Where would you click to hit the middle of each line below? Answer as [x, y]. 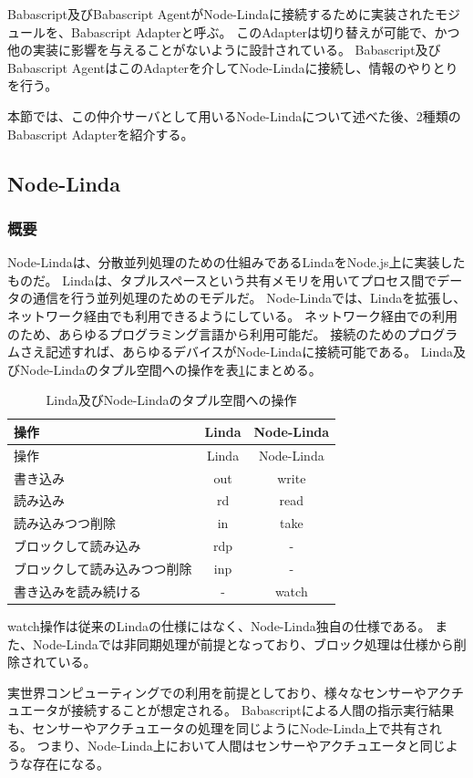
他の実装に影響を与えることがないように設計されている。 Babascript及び [224, 50]
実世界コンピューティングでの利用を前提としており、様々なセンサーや [217, 692]
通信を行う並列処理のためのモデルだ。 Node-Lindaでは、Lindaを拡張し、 [249, 298]
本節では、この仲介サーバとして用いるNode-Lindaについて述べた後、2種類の [234, 115]
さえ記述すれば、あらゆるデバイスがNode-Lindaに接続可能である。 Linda [236, 352]
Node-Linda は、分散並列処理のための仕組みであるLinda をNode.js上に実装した [236, 262]
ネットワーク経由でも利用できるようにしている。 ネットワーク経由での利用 [232, 315]
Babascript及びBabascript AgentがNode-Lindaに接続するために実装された [221, 14]
